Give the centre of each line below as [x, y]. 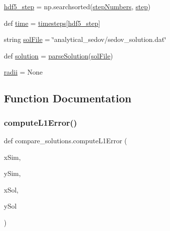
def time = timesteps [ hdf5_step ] [52, 23]
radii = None [23, 72]
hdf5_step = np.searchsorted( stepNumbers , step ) [77, 6]
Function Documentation [68, 98]
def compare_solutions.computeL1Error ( [66, 140]
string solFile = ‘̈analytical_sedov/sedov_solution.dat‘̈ [85, 39]
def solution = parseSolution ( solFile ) [59, 55]
